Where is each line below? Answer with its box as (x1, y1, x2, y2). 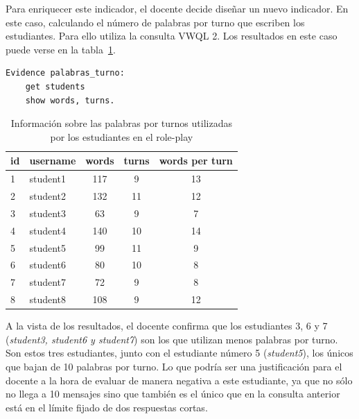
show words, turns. (25, 95, 115, 105)
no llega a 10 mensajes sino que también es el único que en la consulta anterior (6, 386, 340, 401)
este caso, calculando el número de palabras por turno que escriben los (6, 15, 305, 29)
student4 (29, 223, 67, 237)
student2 (29, 189, 67, 203)
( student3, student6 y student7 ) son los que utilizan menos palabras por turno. (6, 332, 338, 346)
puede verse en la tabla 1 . (6, 42, 116, 56)
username (29, 153, 76, 168)
